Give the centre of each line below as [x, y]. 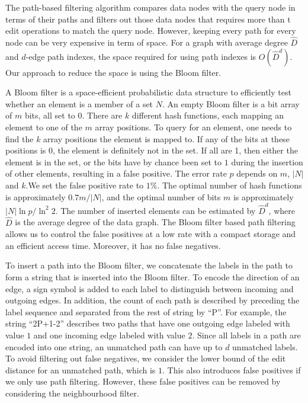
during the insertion [267, 161]
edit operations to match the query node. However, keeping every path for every [151, 31]
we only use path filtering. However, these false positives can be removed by [143, 381]
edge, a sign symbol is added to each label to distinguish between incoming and [150, 288]
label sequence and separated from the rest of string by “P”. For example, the [146, 311]
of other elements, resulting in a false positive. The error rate [116, 173]
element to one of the [44, 127]
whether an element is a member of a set [79, 103]
